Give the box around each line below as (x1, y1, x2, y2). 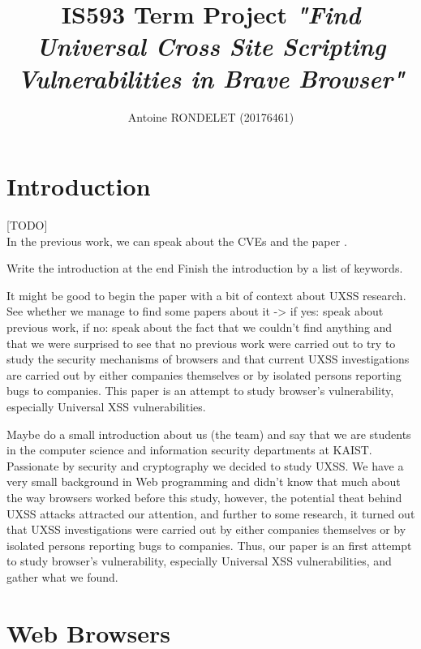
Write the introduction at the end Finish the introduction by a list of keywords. (6, 260, 403, 277)
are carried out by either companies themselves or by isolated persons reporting (6, 366, 402, 383)
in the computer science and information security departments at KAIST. (6, 441, 372, 458)
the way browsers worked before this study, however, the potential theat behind (6, 488, 402, 505)
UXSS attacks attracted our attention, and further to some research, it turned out (6, 505, 415, 522)
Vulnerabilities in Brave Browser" (17, 61, 405, 95)
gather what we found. (6, 568, 118, 585)
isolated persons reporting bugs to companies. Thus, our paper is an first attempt (6, 536, 412, 553)
